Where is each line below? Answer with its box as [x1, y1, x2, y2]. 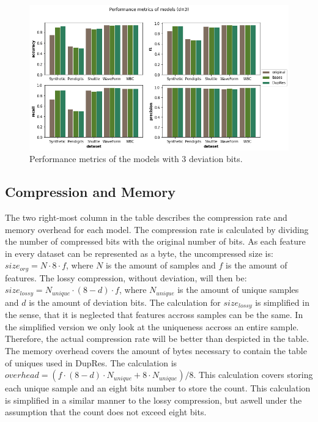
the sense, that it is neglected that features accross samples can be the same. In [5, 308, 303, 321]
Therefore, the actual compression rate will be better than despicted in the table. [5, 332, 309, 345]
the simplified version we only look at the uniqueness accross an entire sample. [5, 320, 299, 333]
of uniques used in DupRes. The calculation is [5, 356, 177, 369]
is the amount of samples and [105, 259, 216, 272]
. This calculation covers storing [193, 368, 313, 381]
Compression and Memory [5, 182, 176, 201]
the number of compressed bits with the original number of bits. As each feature [5, 235, 306, 248]
